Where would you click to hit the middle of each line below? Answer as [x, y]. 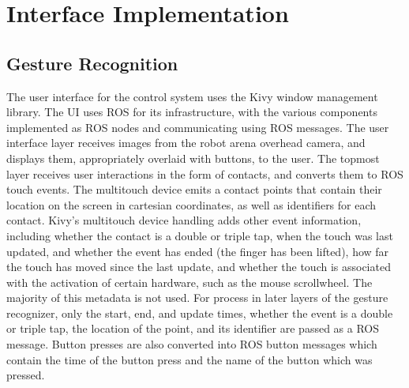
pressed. [26, 375]
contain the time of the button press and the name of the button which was [189, 359]
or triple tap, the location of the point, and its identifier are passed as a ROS [193, 328]
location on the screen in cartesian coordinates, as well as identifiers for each [191, 204]
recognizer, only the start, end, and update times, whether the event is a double [200, 313]
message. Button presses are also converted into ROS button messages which [192, 344]
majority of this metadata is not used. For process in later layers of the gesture [197, 298]
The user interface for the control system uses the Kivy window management [192, 96]
